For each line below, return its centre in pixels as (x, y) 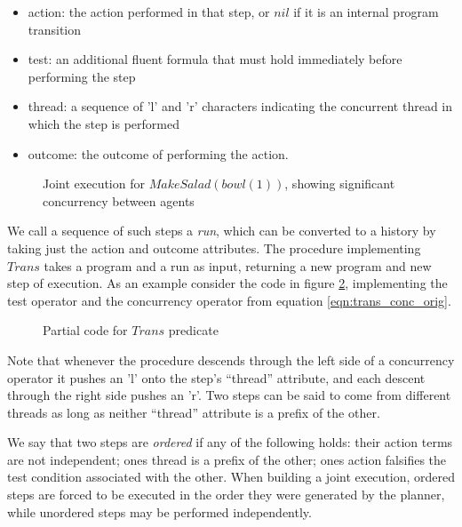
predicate (193, 330)
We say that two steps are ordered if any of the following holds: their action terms (230, 442)
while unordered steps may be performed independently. (159, 511)
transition (55, 29)
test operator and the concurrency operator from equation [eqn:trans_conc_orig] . (229, 300)
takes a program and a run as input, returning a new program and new (238, 265)
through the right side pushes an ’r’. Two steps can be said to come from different (229, 395)
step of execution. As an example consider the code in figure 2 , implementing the (227, 283)
